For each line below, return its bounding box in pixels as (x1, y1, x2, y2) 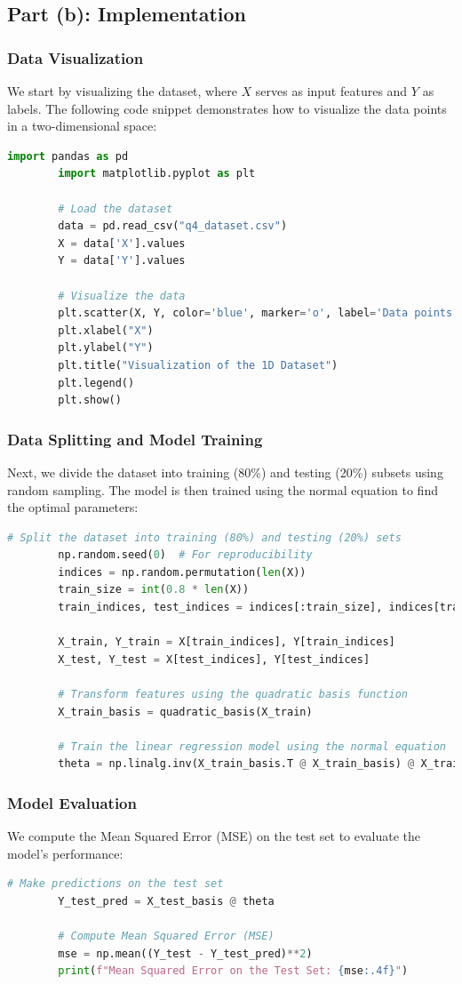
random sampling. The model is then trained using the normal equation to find (7, 480, 438, 499)
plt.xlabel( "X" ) (58, 324, 154, 337)
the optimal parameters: (7, 498, 139, 516)
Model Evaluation (7, 791, 137, 813)
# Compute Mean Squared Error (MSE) (58, 930, 275, 943)
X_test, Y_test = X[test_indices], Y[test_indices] (58, 652, 370, 666)
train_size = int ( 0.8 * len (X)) (58, 583, 250, 596)
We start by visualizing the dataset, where (7, 82, 237, 100)
